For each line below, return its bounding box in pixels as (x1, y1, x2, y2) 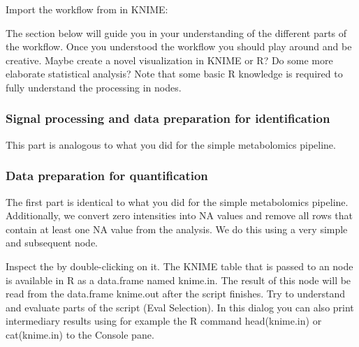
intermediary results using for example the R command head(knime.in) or (6, 313, 322, 328)
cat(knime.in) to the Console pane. (6, 327, 154, 341)
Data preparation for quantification (6, 167, 208, 184)
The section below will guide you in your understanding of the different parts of (6, 25, 347, 40)
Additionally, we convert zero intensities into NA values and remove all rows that (6, 208, 353, 223)
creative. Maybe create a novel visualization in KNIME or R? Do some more (6, 52, 333, 67)
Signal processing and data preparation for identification (6, 110, 330, 127)
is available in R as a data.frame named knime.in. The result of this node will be (6, 272, 351, 287)
